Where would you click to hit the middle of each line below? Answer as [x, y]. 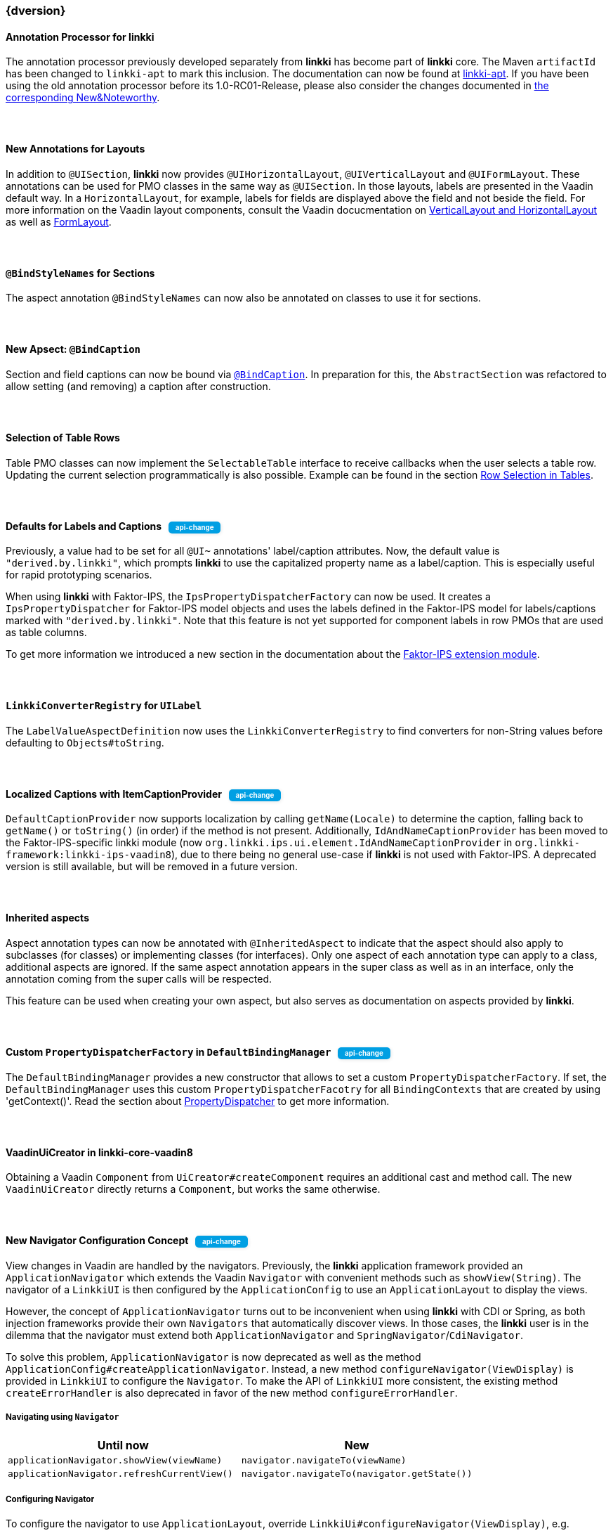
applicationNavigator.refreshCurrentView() [120, 1473]
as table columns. [46, 633]
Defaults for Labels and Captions [84, 526]
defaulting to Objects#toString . [85, 742]
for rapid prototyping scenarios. [79, 575]
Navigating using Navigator [62, 1417]
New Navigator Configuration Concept [97, 1241]
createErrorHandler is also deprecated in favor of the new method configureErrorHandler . [232, 1392]
